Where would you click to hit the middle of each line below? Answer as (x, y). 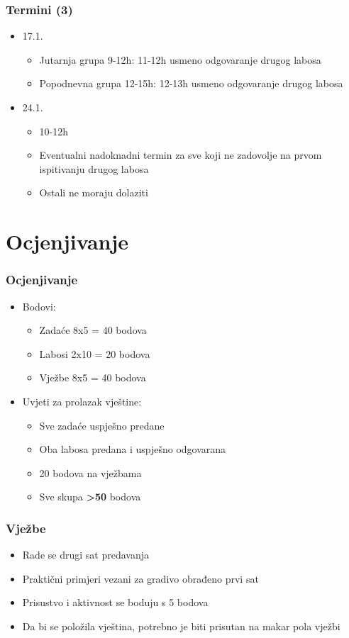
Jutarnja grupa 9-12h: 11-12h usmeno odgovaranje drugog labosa (180, 59)
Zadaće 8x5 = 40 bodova (93, 330)
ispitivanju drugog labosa (94, 168)
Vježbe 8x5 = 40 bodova (93, 377)
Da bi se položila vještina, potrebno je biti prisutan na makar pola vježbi (181, 626)
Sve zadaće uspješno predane (102, 425)
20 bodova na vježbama (90, 472)
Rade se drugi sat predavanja (85, 555)
